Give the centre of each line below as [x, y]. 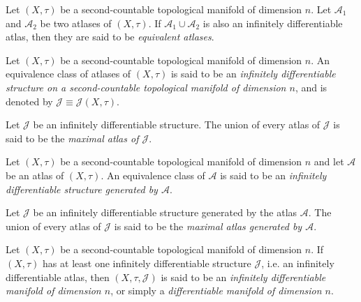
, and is [311, 87]
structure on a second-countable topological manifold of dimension [146, 87]
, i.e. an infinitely [298, 263]
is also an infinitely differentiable [273, 23]
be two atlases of [76, 23]
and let [329, 161]
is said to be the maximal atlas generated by [208, 226]
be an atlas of [35, 175]
